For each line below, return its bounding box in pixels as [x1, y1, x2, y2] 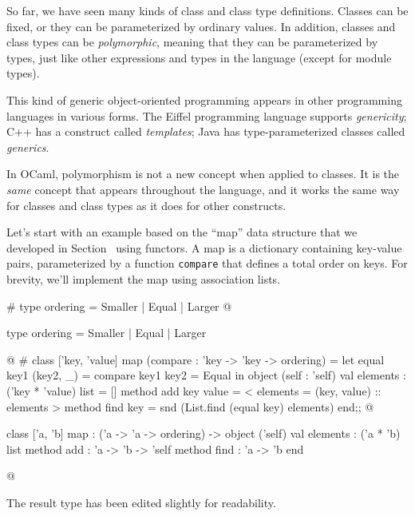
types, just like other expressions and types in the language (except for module [6, 49, 392, 65]
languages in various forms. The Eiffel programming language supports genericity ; [6, 107, 407, 124]
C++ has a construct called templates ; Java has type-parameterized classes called [6, 123, 405, 140]
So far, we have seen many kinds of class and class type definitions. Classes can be [6, 2, 409, 18]
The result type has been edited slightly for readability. [6, 494, 276, 510]
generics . [6, 138, 49, 155]
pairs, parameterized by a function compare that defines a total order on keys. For [6, 255, 408, 272]
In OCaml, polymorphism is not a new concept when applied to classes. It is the [6, 165, 400, 182]
